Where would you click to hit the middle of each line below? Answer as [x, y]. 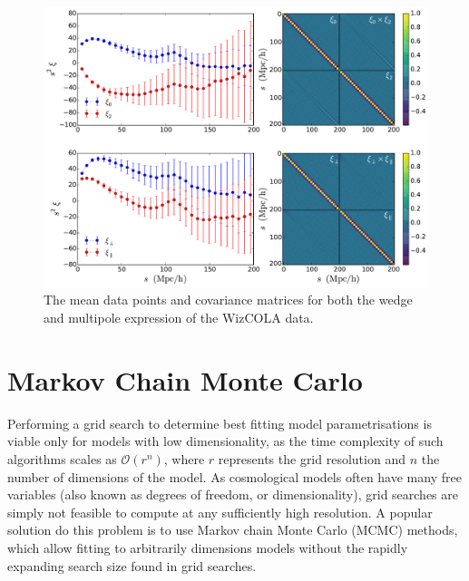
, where [184, 458]
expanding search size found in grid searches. [132, 565]
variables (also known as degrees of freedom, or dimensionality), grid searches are [233, 494]
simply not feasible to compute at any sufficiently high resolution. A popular [220, 512]
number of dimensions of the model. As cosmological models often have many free [234, 476]
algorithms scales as [62, 458]
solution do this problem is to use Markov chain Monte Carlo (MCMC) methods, [233, 530]
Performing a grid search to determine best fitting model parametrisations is [220, 423]
